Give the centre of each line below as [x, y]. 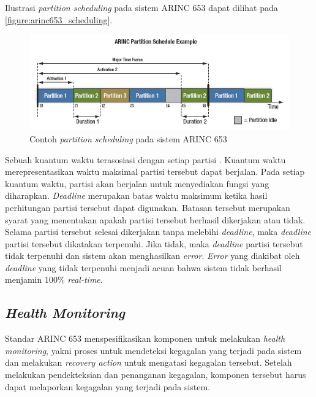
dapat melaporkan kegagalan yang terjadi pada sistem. [108, 386]
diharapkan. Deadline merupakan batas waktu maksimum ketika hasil [136, 195]
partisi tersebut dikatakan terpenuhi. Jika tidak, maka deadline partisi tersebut [154, 243]
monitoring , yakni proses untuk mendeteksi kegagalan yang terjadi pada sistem [153, 350]
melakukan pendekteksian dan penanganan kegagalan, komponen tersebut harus [156, 375]
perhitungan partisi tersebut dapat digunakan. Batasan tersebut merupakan [148, 207]
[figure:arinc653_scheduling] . [59, 19]
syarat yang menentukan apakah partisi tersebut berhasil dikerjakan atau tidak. [155, 219]
